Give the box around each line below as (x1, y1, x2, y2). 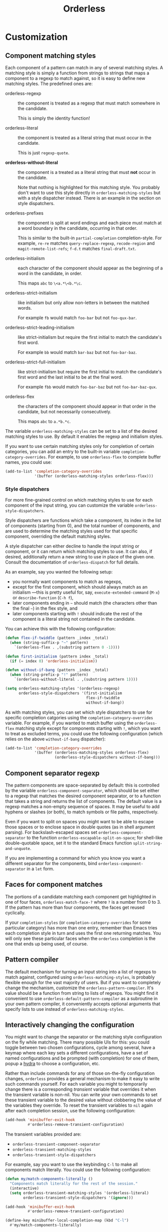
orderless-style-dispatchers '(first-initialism (18, 691, 122, 696)
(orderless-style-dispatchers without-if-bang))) (54, 755, 160, 760)
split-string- (132, 840, 162, 846)
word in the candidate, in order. (18, 270, 83, 276)
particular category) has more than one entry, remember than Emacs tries (5, 924, 157, 930)
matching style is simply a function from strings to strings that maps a (5, 70, 149, 76)
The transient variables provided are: (5, 1131, 82, 1138)
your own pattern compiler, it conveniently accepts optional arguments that (5, 1001, 160, 1007)
